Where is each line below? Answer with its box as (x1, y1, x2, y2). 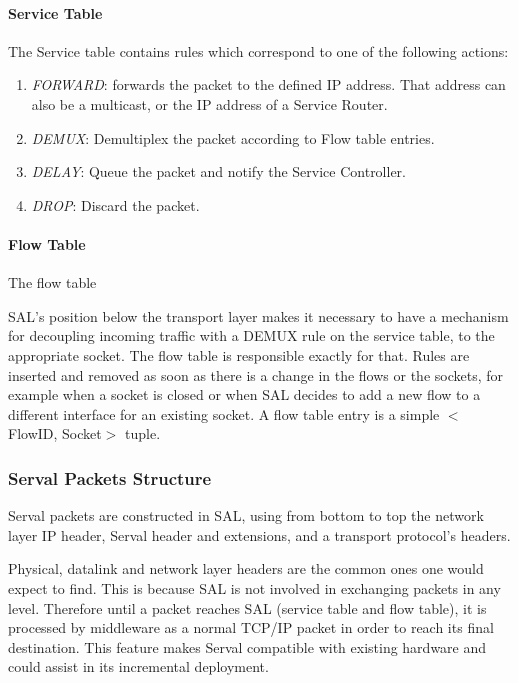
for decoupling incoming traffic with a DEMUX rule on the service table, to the (8, 325, 495, 346)
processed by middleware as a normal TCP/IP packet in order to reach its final (8, 617, 494, 638)
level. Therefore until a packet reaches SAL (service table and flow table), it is (8, 597, 487, 618)
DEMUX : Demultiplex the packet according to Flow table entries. (31, 127, 435, 148)
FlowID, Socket (8, 423, 102, 444)
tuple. (125, 423, 161, 444)
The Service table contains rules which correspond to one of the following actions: (8, 40, 509, 61)
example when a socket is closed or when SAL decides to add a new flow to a (8, 384, 481, 405)
